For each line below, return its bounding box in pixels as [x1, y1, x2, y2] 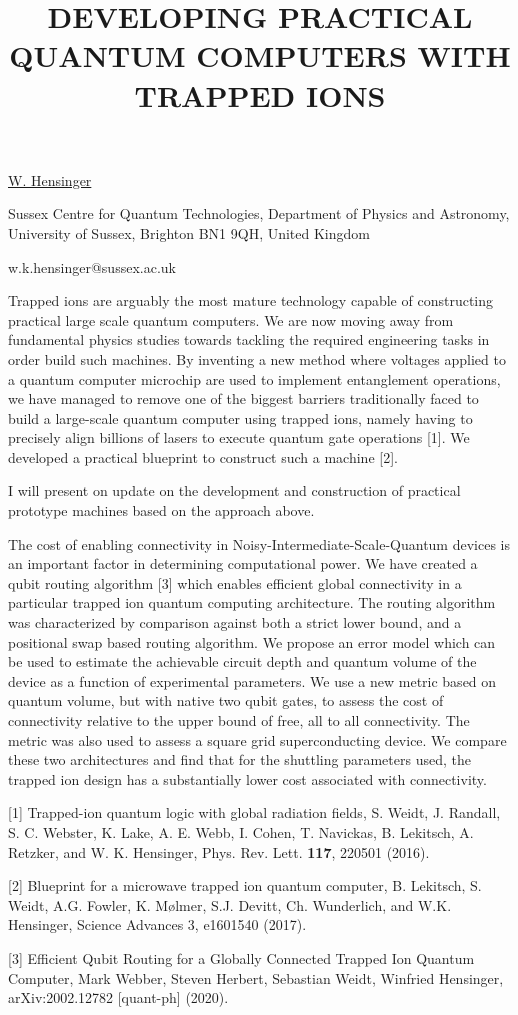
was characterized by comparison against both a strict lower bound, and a [8, 612, 462, 633]
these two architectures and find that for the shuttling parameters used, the [8, 749, 471, 770]
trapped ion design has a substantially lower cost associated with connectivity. [8, 768, 487, 789]
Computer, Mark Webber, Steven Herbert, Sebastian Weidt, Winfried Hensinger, [8, 967, 504, 988]
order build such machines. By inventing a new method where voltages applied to [8, 348, 506, 369]
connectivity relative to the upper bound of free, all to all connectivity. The [8, 710, 470, 730]
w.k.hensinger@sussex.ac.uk [8, 256, 176, 277]
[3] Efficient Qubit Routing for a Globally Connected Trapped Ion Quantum [8, 947, 475, 968]
